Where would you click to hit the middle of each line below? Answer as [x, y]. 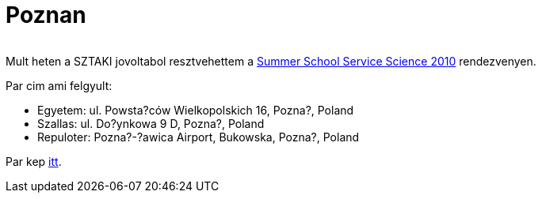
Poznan [46, 15]
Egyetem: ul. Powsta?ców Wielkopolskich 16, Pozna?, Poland [196, 110]
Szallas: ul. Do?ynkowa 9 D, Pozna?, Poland [151, 123]
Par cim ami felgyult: [59, 85]
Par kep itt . [34, 161]
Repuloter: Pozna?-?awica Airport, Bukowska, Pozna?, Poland [198, 137]
